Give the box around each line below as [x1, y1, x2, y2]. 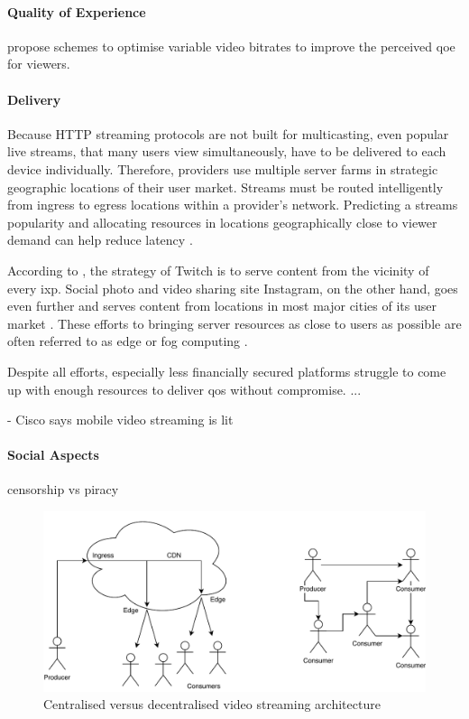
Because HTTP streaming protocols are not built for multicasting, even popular [7, 124, 449, 143]
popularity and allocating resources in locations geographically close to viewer [7, 212, 437, 231]
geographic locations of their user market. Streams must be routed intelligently [7, 177, 444, 196]
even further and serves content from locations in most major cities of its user [7, 296, 437, 315]
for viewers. [7, 54, 70, 73]
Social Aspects [7, 445, 99, 464]
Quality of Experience [7, 2, 146, 21]
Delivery [7, 89, 61, 108]
